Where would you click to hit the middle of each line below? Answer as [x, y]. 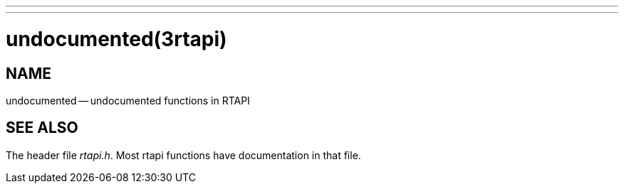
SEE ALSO [42, 128]
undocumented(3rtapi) [116, 39]
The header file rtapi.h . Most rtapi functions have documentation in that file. [183, 155]
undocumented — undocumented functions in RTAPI [128, 100]
